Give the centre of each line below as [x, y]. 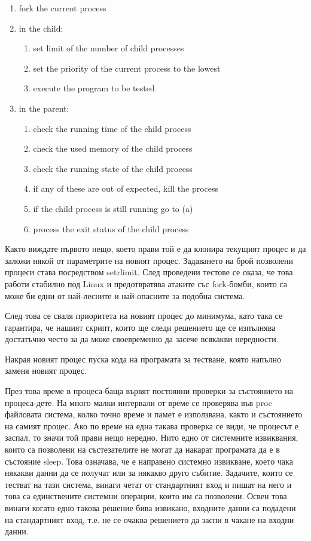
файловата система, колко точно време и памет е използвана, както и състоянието [154, 414]
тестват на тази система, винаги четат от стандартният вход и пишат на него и [148, 484]
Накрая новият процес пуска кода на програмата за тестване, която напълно [143, 359]
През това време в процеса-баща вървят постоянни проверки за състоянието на [149, 391]
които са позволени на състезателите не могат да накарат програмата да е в [142, 449]
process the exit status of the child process [111, 228]
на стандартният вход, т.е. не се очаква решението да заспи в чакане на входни [150, 519]
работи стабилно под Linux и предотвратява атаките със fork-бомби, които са [146, 283]
